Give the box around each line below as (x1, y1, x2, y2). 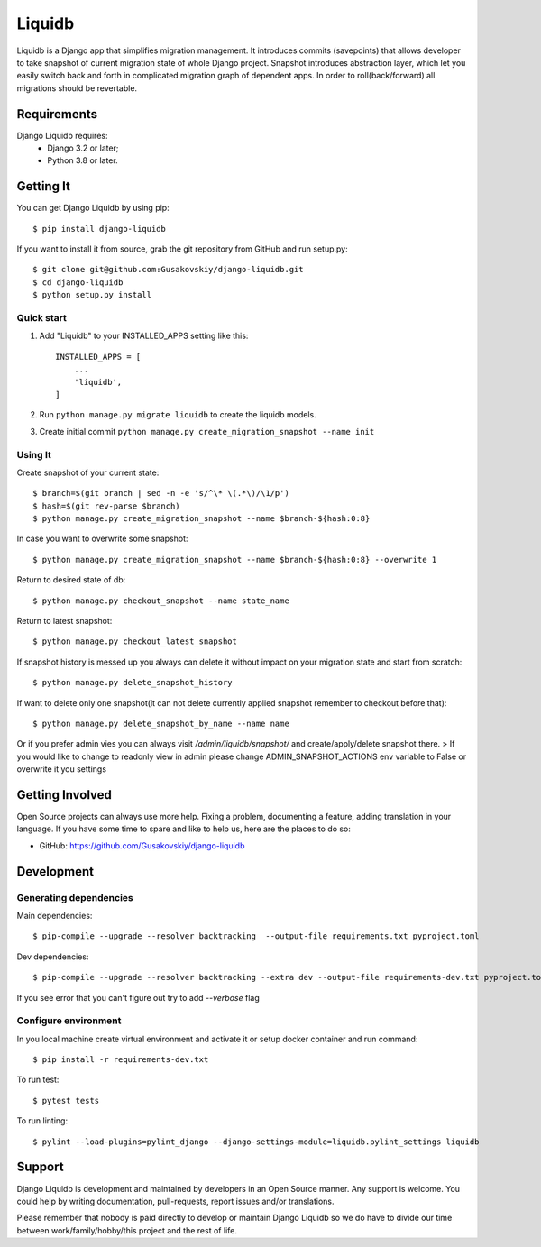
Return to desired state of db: (16, 574, 126, 585)
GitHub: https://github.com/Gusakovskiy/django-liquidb (39, 839, 245, 851)
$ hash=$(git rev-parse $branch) (32, 500, 180, 511)
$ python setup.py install (32, 289, 152, 300)
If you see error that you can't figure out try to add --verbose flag (16, 992, 261, 1003)
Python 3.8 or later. (47, 155, 119, 166)
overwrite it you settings (16, 764, 107, 775)
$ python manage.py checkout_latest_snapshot (32, 637, 238, 646)
